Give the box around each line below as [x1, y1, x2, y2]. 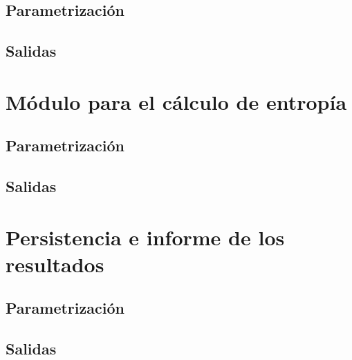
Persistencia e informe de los [6, 222, 285, 251]
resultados [6, 249, 104, 278]
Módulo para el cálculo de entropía [6, 87, 347, 115]
